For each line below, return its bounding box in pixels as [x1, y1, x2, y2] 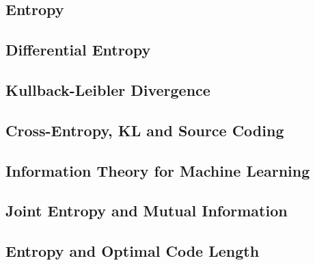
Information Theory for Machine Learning [5, 160, 310, 181]
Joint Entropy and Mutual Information [5, 200, 288, 221]
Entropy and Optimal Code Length [5, 240, 260, 262]
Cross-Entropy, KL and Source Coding [5, 119, 284, 140]
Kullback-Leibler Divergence [5, 79, 210, 100]
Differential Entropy [5, 39, 151, 60]
